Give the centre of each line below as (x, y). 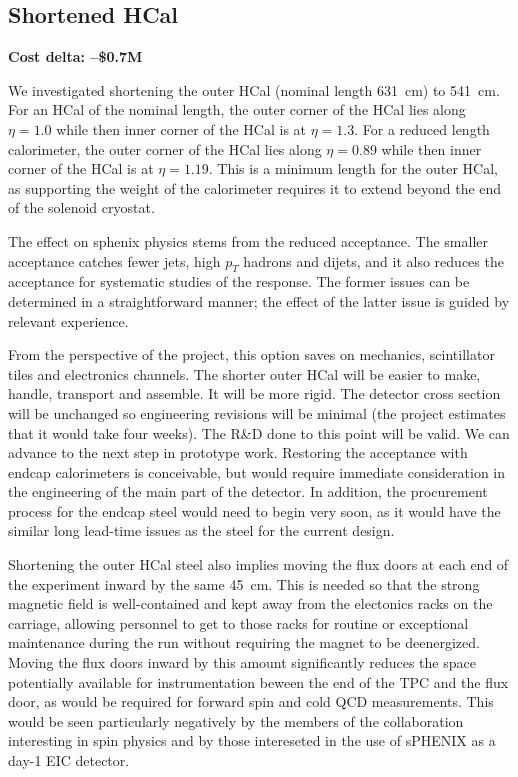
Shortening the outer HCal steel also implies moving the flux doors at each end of (258, 564)
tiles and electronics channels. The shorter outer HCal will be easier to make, (244, 373)
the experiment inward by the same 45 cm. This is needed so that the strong (244, 583)
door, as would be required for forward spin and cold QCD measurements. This (251, 701)
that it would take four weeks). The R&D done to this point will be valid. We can (259, 432)
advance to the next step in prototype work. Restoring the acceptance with (238, 452)
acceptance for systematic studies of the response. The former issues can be (239, 281)
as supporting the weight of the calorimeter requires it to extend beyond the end (255, 187)
